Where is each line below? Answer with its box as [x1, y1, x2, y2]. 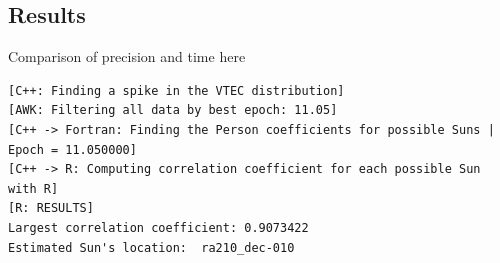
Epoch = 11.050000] [8, 142, 137, 157]
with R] [8, 181, 59, 196]
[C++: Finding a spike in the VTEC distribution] [8, 83, 345, 98]
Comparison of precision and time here [8, 46, 246, 67]
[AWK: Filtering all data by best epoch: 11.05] [8, 103, 338, 118]
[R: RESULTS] [8, 201, 94, 216]
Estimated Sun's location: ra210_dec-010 [8, 240, 295, 255]
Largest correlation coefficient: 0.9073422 [8, 220, 309, 235]
